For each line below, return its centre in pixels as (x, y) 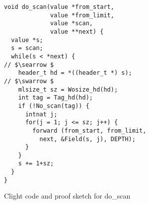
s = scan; (27, 48)
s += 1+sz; (36, 164)
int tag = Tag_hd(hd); (55, 98)
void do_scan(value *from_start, (59, 7)
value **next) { (77, 31)
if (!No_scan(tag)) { (54, 106)
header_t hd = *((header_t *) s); (75, 73)
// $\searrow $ (29, 65)
